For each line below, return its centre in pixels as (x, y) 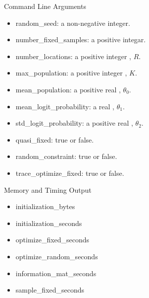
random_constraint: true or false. (66, 156)
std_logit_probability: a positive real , (74, 123)
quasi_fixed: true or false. (55, 139)
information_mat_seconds (56, 273)
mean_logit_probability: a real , (65, 106)
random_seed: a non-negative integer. (73, 23)
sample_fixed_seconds (50, 290)
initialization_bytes (45, 206)
